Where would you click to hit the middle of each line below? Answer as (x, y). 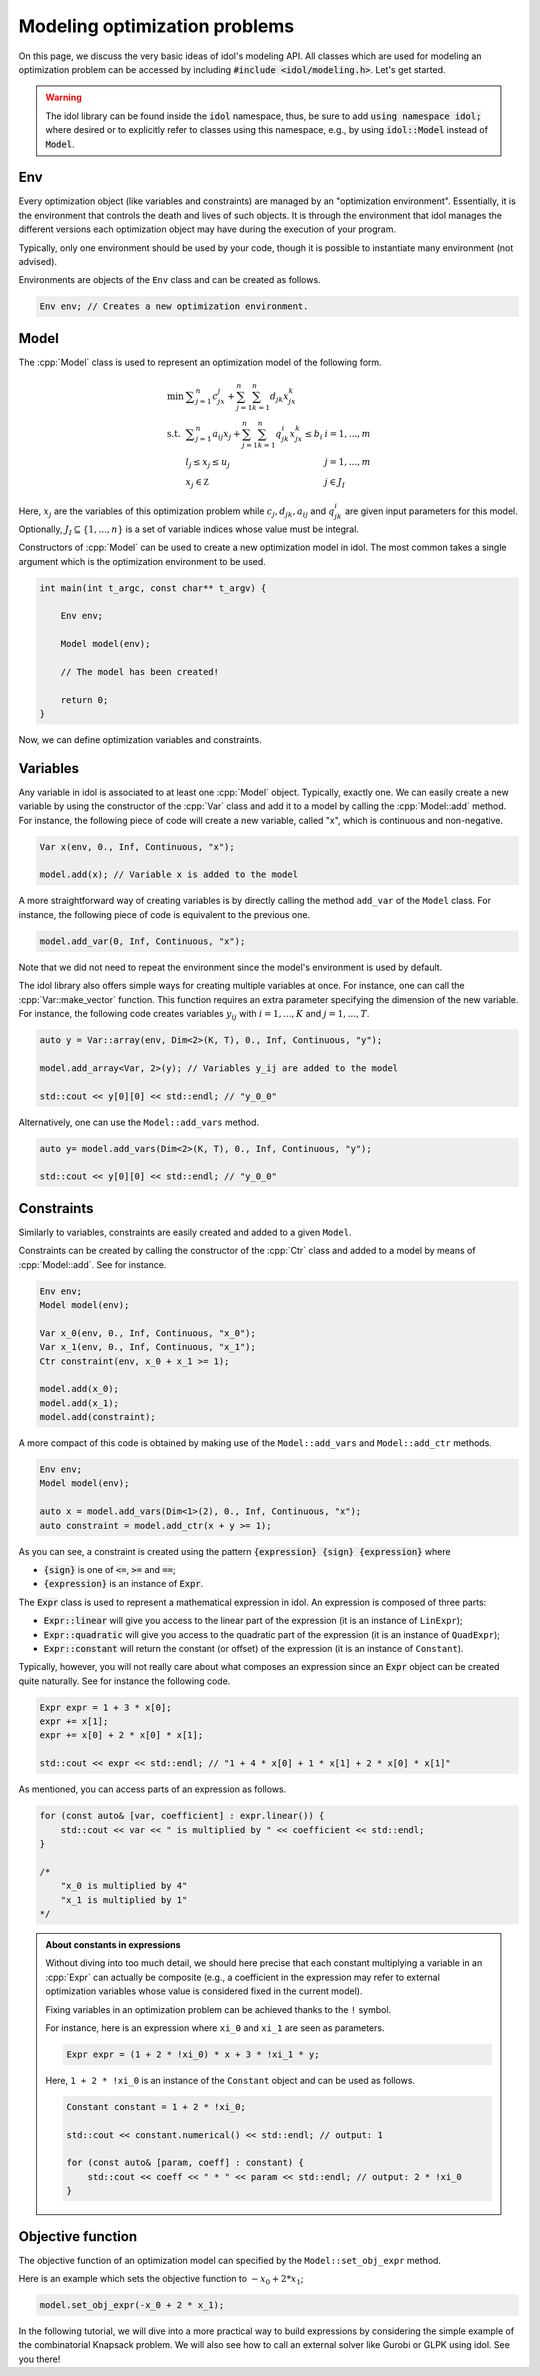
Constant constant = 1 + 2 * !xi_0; (156, 2106)
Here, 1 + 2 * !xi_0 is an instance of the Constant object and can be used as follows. (230, 2080)
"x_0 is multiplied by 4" (124, 1886)
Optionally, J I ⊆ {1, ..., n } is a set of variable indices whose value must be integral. (189, 530)
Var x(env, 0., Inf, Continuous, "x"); (137, 846)
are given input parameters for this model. (432, 511)
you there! (39, 2359)
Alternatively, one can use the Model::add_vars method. (139, 1122)
